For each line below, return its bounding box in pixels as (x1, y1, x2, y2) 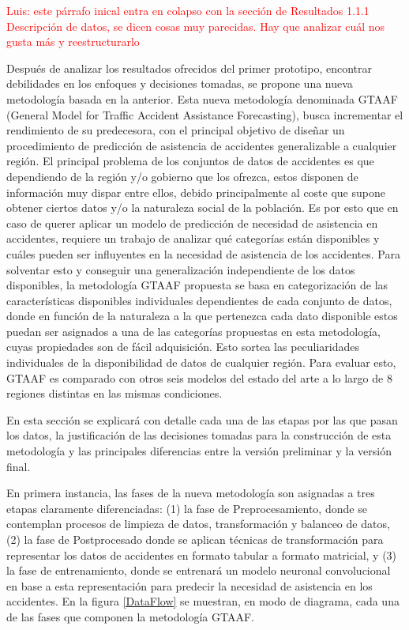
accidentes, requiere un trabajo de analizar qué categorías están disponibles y (6, 230, 380, 247)
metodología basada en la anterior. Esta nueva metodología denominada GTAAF (6, 90, 398, 107)
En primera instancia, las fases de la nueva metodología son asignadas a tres (6, 485, 375, 501)
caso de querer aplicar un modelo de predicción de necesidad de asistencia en (6, 214, 378, 231)
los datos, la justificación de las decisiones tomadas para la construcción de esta (6, 427, 392, 443)
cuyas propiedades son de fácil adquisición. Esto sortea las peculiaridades (6, 338, 359, 355)
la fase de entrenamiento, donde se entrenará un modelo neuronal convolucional (6, 562, 391, 579)
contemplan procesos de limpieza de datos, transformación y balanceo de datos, (6, 515, 390, 532)
